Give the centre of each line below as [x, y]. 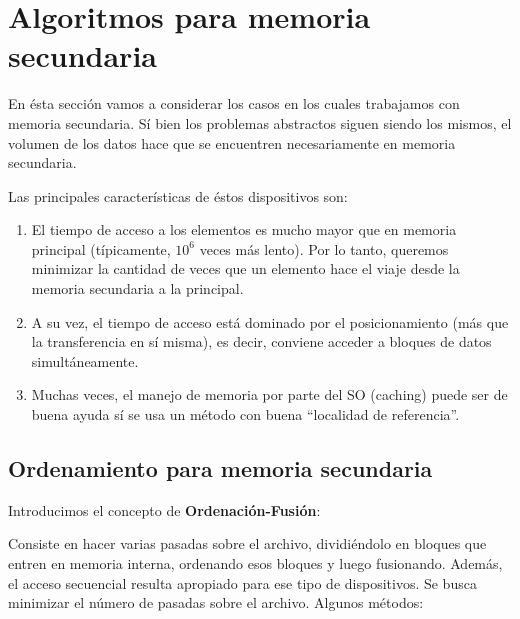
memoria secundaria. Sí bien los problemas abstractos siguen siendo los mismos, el [260, 122]
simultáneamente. [85, 360]
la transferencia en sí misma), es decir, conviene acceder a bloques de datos [261, 341]
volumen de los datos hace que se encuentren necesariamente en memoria [232, 142]
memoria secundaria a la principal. [137, 288]
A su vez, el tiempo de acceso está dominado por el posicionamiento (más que [270, 321]
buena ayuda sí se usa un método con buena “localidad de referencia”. [245, 414]
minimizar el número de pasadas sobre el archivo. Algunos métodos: [216, 602]
